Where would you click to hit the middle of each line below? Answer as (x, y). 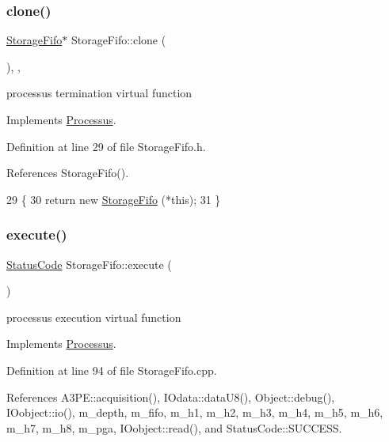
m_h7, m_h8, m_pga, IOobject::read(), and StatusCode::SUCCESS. (174, 427)
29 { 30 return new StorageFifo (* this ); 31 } (114, 199)
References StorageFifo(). (68, 173)
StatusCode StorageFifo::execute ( (89, 264)
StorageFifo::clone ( (118, 40)
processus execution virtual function (94, 317)
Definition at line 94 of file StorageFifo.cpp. (112, 370)
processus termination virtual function (99, 93)
